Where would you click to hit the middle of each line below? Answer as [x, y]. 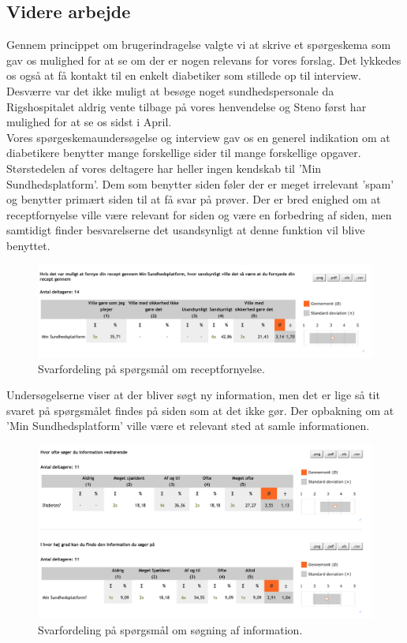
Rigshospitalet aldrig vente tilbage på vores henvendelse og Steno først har [187, 106]
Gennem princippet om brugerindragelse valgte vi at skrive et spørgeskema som [199, 45]
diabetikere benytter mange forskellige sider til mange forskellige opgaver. [184, 153]
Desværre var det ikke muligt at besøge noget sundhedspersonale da [170, 90]
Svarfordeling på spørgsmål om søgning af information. [170, 629]
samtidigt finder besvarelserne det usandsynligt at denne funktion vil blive [186, 230]
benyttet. [28, 245]
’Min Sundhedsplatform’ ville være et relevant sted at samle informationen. [188, 426]
